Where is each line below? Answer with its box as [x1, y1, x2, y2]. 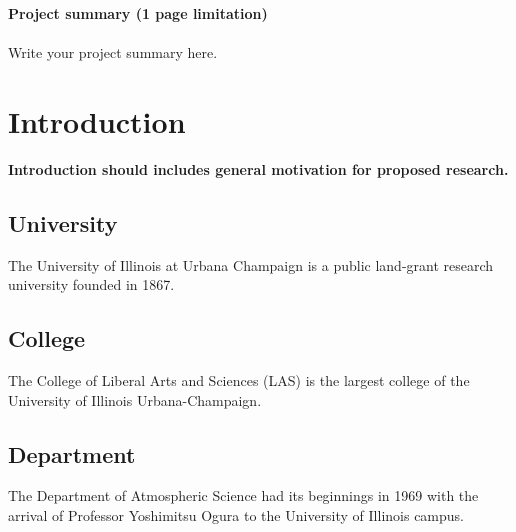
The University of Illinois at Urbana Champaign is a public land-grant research [8, 254, 494, 275]
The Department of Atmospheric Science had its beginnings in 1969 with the [8, 485, 479, 506]
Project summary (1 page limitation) [8, 3, 268, 23]
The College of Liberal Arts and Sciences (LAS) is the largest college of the [8, 370, 470, 391]
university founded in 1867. [8, 274, 175, 295]
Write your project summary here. [8, 42, 218, 63]
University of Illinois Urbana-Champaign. [8, 389, 262, 410]
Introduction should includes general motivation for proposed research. [8, 158, 509, 179]
